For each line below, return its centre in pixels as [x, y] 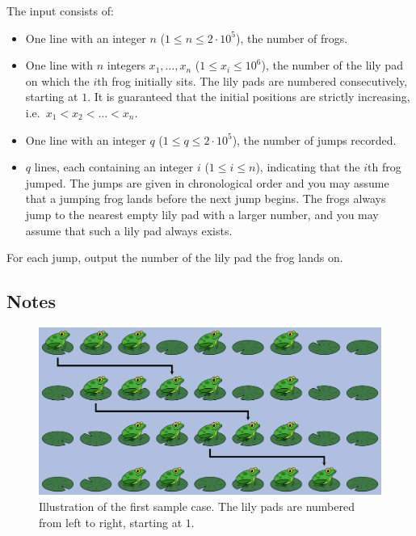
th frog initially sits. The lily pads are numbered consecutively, [252, 80]
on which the [57, 80]
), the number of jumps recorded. [314, 139]
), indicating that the [308, 167]
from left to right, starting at [111, 522]
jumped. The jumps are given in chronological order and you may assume [207, 182]
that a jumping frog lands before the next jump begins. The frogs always [206, 198]
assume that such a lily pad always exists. [129, 230]
